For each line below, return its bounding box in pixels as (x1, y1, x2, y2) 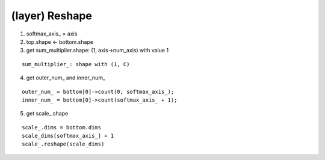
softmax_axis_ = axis (26, 30, 78, 37)
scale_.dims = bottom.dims (22, 124, 102, 131)
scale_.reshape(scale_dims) (22, 141, 105, 147)
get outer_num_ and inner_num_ (26, 74, 105, 81)
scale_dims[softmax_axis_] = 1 (22, 132, 114, 140)
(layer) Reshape (11, 9, 93, 22)
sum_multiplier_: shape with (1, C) (22, 61, 130, 67)
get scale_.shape (26, 110, 69, 117)
